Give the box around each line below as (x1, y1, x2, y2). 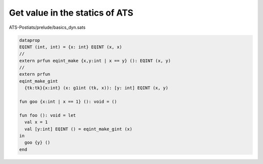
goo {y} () (24, 140, 51, 145)
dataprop (19, 37, 40, 43)
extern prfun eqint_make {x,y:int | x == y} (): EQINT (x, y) (19, 58, 171, 63)
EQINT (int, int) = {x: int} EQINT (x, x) (19, 44, 122, 50)
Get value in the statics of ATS (9, 7, 133, 18)
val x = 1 (24, 120, 48, 125)
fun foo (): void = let (19, 112, 76, 118)
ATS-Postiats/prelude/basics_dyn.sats (9, 24, 86, 30)
